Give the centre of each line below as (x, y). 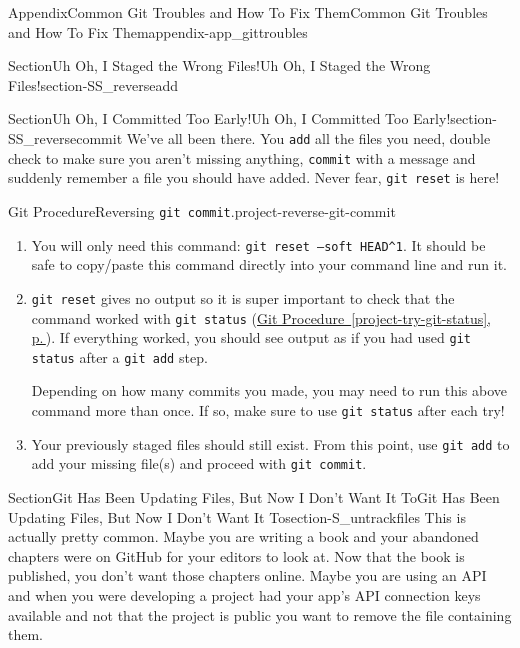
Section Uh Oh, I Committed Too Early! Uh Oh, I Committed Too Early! (229, 118)
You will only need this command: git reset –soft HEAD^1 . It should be (258, 244)
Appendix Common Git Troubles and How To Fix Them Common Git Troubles (248, 12)
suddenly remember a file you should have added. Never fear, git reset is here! (254, 177)
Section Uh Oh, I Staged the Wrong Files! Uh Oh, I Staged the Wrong (219, 65)
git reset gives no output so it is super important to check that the (243, 297)
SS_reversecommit (65, 137)
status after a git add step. (119, 356)
